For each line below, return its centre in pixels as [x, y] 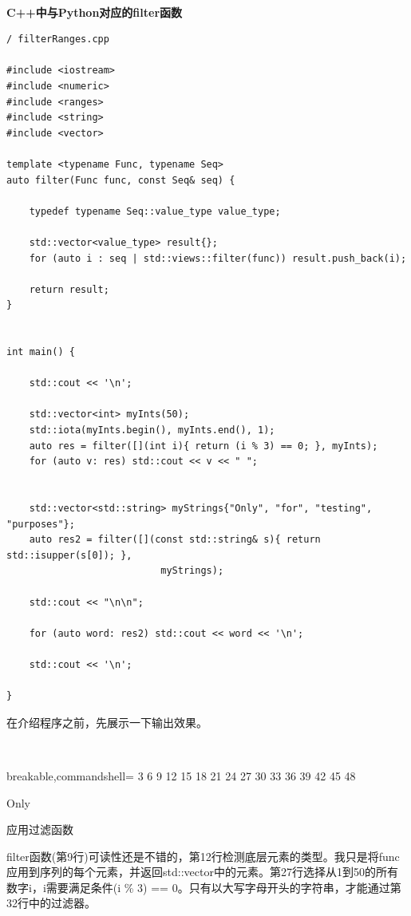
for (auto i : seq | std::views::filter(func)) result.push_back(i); [218, 258]
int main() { [41, 352]
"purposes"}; [41, 524]
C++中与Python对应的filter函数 [95, 12]
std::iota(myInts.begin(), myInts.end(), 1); [152, 430]
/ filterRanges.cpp [58, 39]
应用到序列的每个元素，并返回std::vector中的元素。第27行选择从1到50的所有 [202, 872]
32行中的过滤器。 [51, 903]
